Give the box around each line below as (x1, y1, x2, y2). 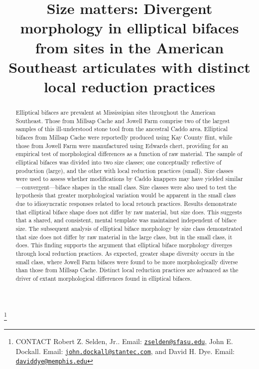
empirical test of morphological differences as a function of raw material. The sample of (15, 150, 243, 158)
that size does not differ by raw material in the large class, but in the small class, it (15, 232, 233, 241)
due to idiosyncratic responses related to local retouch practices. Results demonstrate (15, 199, 237, 208)
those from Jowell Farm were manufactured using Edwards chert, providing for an (15, 141, 228, 150)
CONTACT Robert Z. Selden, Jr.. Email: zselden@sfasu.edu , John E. (15, 336, 233, 346)
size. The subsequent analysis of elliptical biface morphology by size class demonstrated (15, 224, 243, 233)
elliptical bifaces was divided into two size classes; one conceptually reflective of (15, 158, 222, 166)
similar (225, 175, 243, 183)
